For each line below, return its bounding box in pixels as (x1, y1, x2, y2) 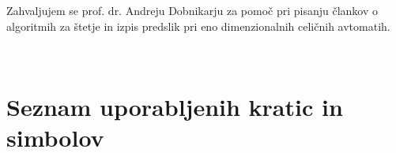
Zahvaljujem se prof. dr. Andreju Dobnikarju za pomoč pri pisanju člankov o (6, 2, 379, 18)
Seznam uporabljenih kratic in (6, 90, 343, 122)
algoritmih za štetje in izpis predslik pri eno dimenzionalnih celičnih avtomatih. (6, 17, 390, 34)
